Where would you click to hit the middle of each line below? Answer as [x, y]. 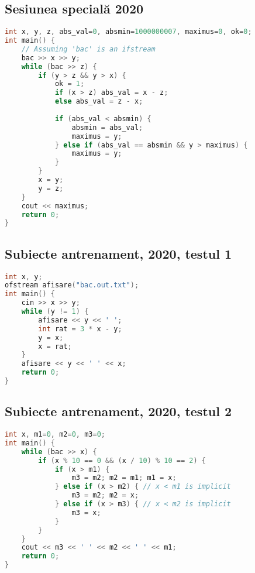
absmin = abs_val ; [107, 127]
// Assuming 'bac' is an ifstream [88, 49]
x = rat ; [55, 346]
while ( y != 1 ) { [55, 312]
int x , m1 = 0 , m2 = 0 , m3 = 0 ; [55, 435]
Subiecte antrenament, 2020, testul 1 [118, 253]
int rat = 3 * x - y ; [80, 329]
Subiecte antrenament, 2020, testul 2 [118, 411]
